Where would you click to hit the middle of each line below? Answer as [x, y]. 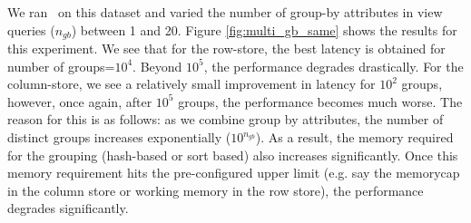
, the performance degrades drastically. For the [334, 66]
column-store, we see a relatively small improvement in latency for [191, 84]
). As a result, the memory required [354, 137]
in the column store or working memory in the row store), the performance [216, 190]
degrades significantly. [68, 208]
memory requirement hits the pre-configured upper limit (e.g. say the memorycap [234, 173]
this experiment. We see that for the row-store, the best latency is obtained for [226, 48]
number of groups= [61, 66]
